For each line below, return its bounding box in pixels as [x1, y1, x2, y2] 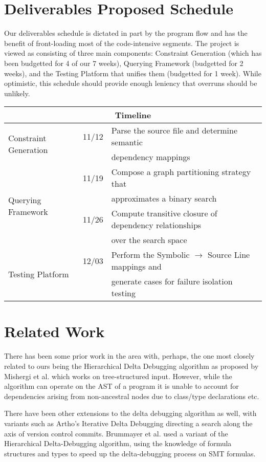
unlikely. [4, 87, 30, 98]
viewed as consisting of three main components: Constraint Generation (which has [4, 48, 262, 58]
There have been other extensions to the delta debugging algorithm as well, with [4, 408, 257, 419]
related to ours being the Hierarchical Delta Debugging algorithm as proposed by [4, 361, 259, 371]
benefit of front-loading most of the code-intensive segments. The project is [4, 37, 239, 48]
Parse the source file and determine [111, 124, 238, 137]
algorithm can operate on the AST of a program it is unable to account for [4, 381, 239, 391]
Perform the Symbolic [111, 249, 190, 261]
